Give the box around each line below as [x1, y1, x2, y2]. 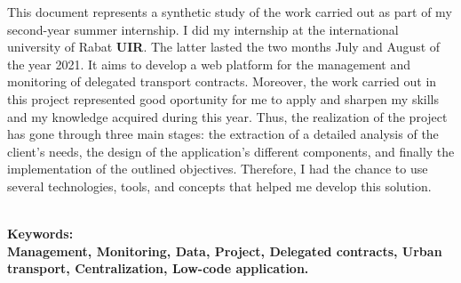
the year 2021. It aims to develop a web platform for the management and [7, 54, 410, 73]
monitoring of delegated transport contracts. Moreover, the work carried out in [7, 72, 437, 91]
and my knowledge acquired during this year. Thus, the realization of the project [7, 107, 448, 125]
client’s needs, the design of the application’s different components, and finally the [7, 141, 455, 160]
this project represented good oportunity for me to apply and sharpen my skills [7, 89, 439, 108]
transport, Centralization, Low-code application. [7, 259, 309, 278]
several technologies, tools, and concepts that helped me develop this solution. [7, 176, 432, 195]
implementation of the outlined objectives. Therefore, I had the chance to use [7, 159, 428, 178]
